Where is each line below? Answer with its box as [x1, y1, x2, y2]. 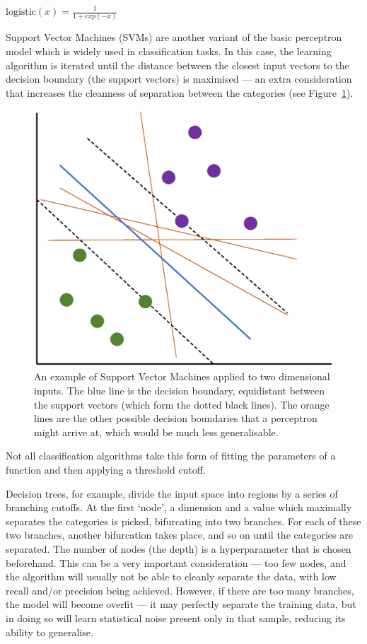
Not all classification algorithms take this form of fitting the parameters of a [6, 448, 336, 463]
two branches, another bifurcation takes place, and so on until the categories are [6, 527, 353, 542]
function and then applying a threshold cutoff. [6, 462, 206, 476]
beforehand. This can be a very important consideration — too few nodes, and [6, 555, 346, 570]
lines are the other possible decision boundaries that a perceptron [34, 411, 318, 426]
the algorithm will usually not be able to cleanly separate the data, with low [6, 569, 337, 584]
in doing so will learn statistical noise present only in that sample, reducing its [6, 610, 346, 625]
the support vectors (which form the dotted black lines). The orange [34, 397, 330, 411]
